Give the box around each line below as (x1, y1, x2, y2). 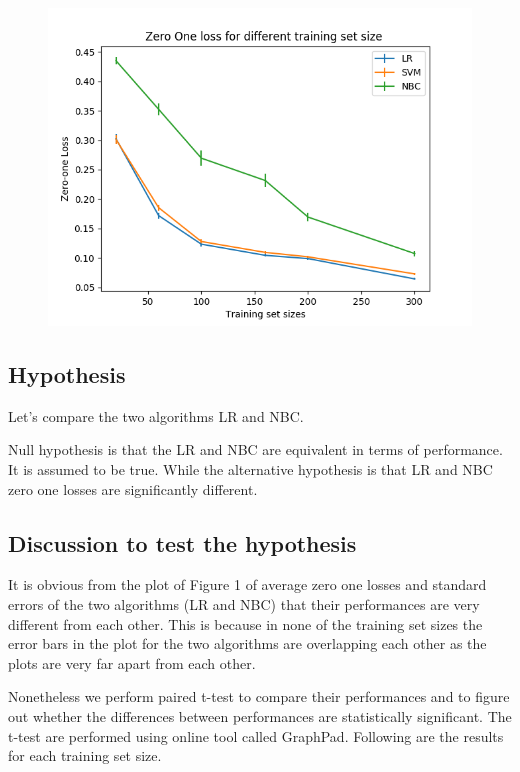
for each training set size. (8, 745, 162, 766)
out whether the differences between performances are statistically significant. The (8, 705, 512, 726)
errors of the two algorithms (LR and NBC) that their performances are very (8, 593, 480, 614)
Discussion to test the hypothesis (8, 527, 357, 558)
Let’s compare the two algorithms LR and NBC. (8, 405, 304, 426)
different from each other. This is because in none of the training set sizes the (8, 613, 483, 634)
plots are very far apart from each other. (8, 652, 256, 673)
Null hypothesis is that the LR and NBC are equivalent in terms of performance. (8, 439, 503, 460)
